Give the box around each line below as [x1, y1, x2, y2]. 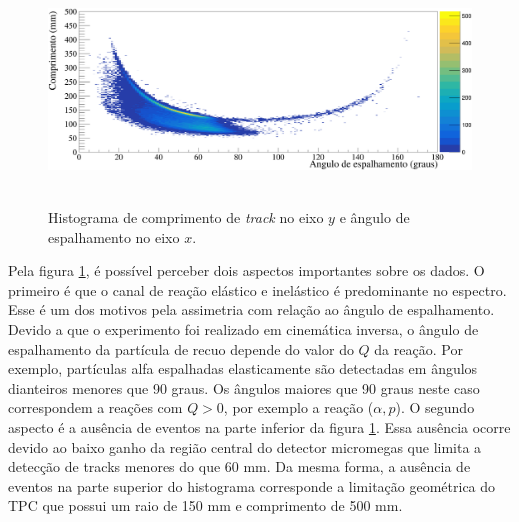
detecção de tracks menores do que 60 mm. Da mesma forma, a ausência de [8, 456, 471, 477]
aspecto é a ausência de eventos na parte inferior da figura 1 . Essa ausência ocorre [8, 417, 511, 438]
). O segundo [395, 397, 475, 418]
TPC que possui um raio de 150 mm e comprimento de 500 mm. [8, 495, 403, 516]
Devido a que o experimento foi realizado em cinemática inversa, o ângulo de [8, 319, 479, 340]
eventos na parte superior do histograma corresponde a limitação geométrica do [8, 475, 496, 496]
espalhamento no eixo [48, 226, 180, 247]
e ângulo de [339, 207, 410, 228]
